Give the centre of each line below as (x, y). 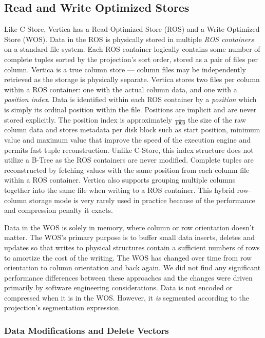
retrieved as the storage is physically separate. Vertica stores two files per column (132, 79)
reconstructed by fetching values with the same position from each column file (127, 170)
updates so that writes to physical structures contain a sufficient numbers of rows (132, 247)
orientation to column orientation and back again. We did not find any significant (132, 267)
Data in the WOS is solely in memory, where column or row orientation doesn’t (129, 227)
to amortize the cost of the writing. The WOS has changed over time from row (128, 257)
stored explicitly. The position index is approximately (88, 119)
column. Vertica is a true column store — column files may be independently (125, 69)
